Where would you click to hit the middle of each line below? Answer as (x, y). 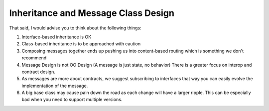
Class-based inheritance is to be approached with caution (81, 44)
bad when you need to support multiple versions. (72, 100)
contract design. (39, 72)
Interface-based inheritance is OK (57, 37)
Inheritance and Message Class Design (92, 13)
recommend (34, 58)
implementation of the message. (55, 86)
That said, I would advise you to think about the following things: (75, 28)
